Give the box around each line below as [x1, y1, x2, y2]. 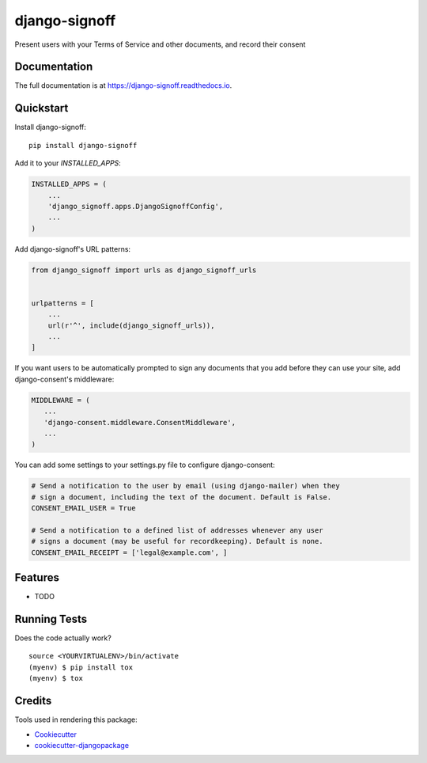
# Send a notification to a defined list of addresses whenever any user [31, 526, 323, 534]
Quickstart [14, 101, 69, 115]
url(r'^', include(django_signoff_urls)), [47, 321, 215, 330]
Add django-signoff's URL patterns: [14, 244, 130, 253]
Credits [14, 694, 52, 708]
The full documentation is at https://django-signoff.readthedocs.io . [14, 81, 232, 90]
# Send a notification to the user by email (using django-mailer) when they [31, 481, 340, 491]
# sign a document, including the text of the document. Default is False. [31, 492, 332, 502]
